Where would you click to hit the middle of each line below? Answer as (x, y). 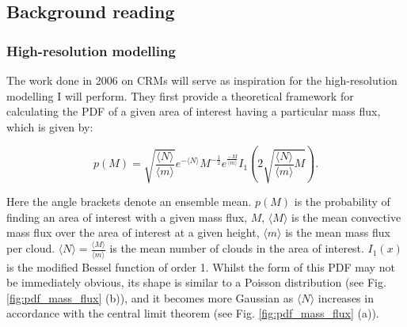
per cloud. (31, 248)
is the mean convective (346, 217)
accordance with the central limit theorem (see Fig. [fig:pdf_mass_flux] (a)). (193, 313)
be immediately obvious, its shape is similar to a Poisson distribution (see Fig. (196, 282)
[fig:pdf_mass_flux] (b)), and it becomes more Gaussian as (150, 297)
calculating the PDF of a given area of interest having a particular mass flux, (194, 111)
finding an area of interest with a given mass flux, (127, 217)
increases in (346, 297)
